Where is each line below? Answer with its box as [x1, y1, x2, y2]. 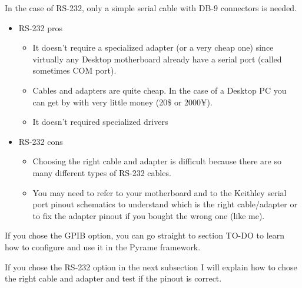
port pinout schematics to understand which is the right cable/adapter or [32, 198, 297, 210]
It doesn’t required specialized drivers [32, 115, 168, 128]
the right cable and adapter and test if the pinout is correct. [5, 272, 222, 284]
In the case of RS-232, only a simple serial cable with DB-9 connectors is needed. [5, 2, 297, 14]
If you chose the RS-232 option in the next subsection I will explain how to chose [5, 260, 297, 273]
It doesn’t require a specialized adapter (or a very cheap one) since [32, 41, 274, 54]
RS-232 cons [18, 135, 63, 147]
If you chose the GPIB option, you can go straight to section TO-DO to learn [5, 229, 285, 241]
